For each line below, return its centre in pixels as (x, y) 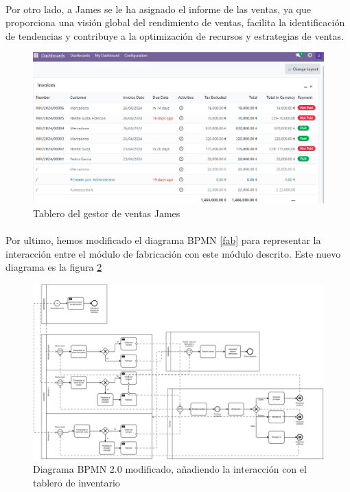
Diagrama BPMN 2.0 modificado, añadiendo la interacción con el (170, 469)
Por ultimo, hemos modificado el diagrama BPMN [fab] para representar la (163, 240)
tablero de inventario (77, 482)
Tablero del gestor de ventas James (107, 213)
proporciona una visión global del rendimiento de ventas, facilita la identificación (175, 22)
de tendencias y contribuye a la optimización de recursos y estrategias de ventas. (175, 35)
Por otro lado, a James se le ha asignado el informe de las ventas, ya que (158, 9)
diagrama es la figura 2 (54, 267)
